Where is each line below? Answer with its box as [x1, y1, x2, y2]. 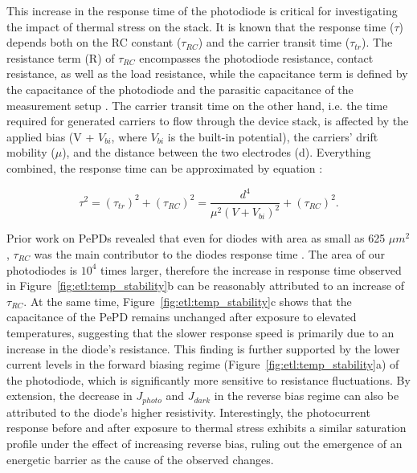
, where [111, 128, 147, 145]
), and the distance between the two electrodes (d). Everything [62, 144, 371, 161]
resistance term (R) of [6, 49, 115, 66]
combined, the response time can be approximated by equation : [6, 159, 323, 176]
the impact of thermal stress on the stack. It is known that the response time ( [6, 18, 395, 35]
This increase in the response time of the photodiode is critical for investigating [6, 2, 398, 18]
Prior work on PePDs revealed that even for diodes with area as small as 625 [6, 230, 386, 247]
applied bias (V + [6, 128, 95, 145]
